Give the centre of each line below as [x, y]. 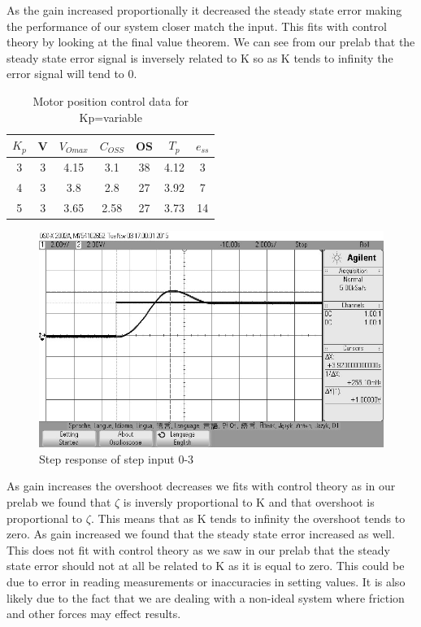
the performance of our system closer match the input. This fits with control [197, 26]
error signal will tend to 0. [72, 74]
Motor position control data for [111, 100]
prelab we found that [59, 502]
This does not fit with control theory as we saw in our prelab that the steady [198, 549]
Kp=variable [111, 117]
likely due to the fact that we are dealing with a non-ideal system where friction [206, 597]
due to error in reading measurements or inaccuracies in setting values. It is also [206, 581]
